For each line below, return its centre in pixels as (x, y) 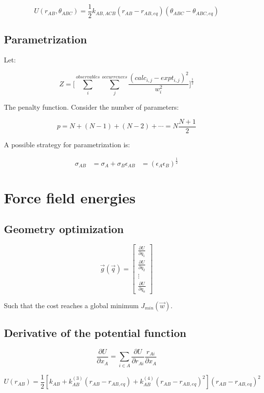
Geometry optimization (64, 228)
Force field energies (70, 197)
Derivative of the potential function (95, 333)
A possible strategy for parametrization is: (67, 144)
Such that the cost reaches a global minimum (71, 305)
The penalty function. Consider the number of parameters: (91, 107)
